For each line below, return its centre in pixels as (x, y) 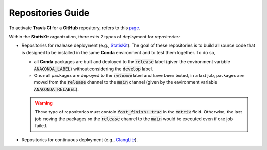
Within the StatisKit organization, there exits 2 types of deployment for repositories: (95, 37)
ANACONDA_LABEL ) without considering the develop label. (93, 69)
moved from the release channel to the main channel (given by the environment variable (125, 82)
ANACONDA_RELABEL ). (56, 89)
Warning (44, 103)
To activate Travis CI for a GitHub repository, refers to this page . (75, 28)
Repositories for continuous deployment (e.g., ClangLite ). (80, 139)
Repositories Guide (49, 13)
